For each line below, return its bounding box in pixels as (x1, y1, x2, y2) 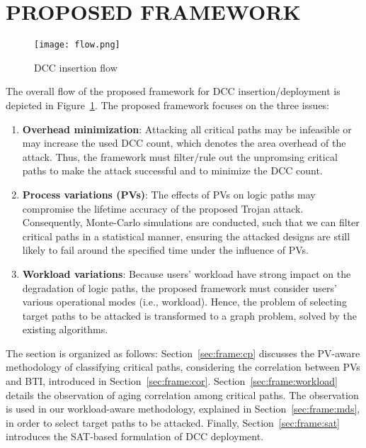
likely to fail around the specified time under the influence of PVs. (22, 242, 309, 257)
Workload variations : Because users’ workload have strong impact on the (22, 266, 351, 281)
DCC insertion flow (34, 60, 118, 74)
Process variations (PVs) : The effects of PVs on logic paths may (22, 186, 316, 201)
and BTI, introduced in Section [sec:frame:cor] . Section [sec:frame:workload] (6, 374, 338, 388)
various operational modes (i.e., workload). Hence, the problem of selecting (22, 294, 347, 309)
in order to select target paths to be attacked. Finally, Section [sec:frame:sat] (6, 415, 340, 430)
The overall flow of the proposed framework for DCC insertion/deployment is (6, 84, 341, 99)
